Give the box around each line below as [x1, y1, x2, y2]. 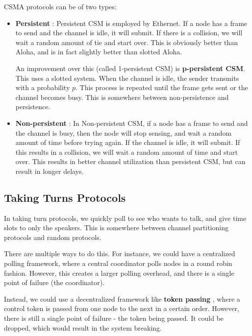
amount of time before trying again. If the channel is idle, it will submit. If [15, 137, 240, 147]
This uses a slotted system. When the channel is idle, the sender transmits [15, 72, 239, 83]
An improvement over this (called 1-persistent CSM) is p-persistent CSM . [15, 63, 246, 73]
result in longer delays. [15, 166, 84, 176]
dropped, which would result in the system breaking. [4, 322, 162, 333]
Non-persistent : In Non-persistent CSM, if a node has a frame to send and [15, 118, 248, 128]
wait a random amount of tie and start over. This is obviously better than [15, 37, 238, 47]
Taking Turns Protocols [4, 190, 126, 205]
